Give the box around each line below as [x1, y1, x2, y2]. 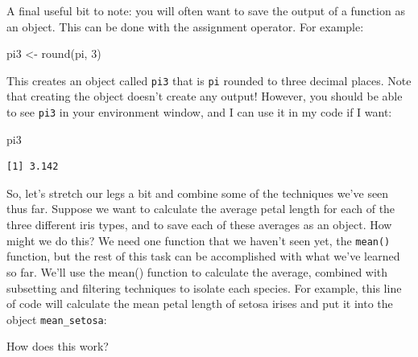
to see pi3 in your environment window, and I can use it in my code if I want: [6, 104, 392, 121]
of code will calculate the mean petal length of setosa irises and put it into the [6, 295, 393, 312]
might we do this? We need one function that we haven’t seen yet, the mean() [6, 232, 391, 248]
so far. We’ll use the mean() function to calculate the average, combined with [6, 263, 388, 280]
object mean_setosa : [6, 310, 107, 327]
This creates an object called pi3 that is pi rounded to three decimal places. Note [6, 72, 412, 88]
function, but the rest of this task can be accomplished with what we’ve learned [6, 248, 400, 265]
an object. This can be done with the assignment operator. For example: [6, 18, 364, 35]
